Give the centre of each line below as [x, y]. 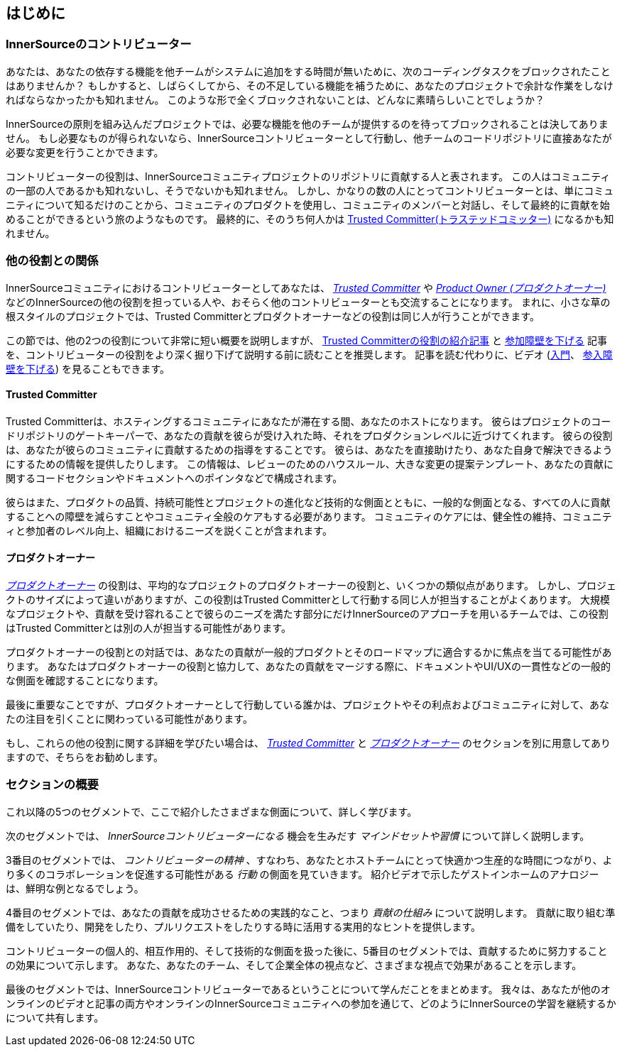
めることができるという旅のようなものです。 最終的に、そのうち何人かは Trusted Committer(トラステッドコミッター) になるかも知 [310, 219]
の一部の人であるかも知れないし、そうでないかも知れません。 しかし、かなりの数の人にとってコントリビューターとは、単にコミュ [310, 190]
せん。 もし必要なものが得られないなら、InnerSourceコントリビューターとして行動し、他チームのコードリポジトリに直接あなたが [309, 138]
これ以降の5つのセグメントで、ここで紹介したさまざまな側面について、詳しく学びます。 [212, 811]
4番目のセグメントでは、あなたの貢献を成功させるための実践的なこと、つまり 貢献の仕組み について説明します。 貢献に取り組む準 [311, 912]
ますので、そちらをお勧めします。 [85, 757]
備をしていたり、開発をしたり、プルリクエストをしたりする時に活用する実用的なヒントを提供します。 [244, 926]
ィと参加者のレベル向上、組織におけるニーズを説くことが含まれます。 [169, 530]
